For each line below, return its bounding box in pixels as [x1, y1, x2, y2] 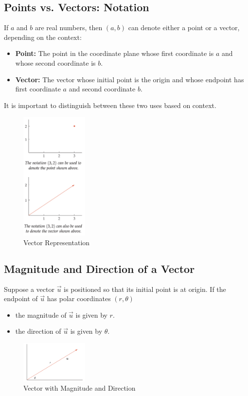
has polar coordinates [47, 293, 111, 304]
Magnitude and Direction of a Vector [4, 261, 195, 276]
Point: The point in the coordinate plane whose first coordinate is [15, 48, 214, 58]
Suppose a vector [4, 284, 54, 294]
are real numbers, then [35, 22, 103, 33]
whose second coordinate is [15, 57, 96, 68]
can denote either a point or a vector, [128, 22, 240, 33]
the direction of [15, 326, 61, 336]
